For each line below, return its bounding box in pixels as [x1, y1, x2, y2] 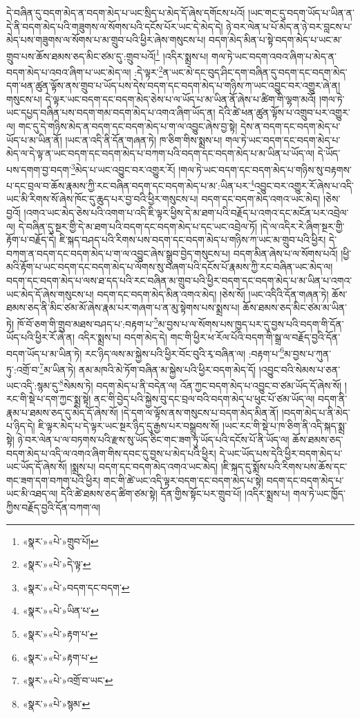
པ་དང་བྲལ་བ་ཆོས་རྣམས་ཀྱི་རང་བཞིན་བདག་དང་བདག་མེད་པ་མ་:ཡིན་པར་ [6, 178, 250, 192]
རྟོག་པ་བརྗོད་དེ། [6, 232, 57, 247]
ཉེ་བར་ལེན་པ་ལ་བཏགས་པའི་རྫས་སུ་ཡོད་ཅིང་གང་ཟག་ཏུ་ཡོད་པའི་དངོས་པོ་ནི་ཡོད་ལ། [17, 432, 290, 447]
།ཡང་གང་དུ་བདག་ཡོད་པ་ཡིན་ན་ [248, 6, 354, 19]
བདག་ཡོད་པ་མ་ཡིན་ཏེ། [6, 346, 82, 360]
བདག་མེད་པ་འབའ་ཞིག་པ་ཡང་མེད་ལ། [6, 64, 131, 79]
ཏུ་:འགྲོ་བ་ [6, 362, 40, 376]
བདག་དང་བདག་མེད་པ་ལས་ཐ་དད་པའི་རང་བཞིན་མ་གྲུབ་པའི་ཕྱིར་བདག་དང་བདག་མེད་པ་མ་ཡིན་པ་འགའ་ [6, 273, 352, 287]
